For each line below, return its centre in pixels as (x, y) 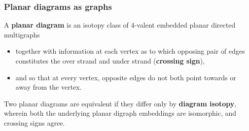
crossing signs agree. (35, 122)
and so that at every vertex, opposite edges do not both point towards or (126, 77)
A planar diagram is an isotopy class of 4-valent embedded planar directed (120, 25)
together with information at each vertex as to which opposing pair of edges (130, 51)
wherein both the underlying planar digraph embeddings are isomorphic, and (120, 113)
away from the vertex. (49, 87)
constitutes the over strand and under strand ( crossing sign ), (110, 61)
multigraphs (22, 34)
